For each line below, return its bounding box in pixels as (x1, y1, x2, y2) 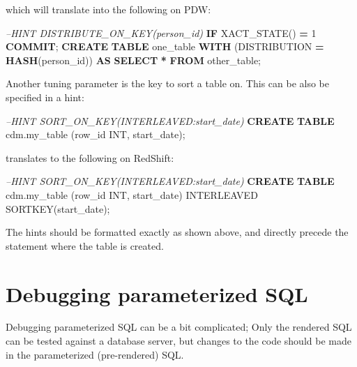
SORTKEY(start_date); (6, 201, 110, 216)
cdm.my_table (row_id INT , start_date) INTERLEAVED (6, 187, 258, 202)
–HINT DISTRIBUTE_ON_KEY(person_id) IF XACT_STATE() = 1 (6, 25, 317, 40)
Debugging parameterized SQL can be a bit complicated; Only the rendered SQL (6, 320, 352, 334)
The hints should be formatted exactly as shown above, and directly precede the (6, 225, 349, 239)
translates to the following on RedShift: (6, 150, 174, 165)
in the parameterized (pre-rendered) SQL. (6, 347, 184, 361)
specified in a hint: (6, 89, 84, 104)
